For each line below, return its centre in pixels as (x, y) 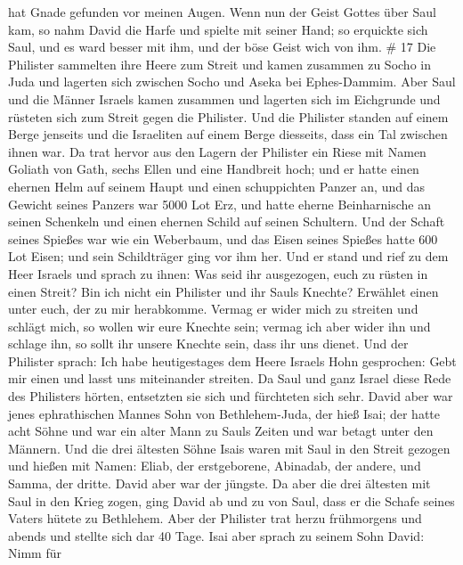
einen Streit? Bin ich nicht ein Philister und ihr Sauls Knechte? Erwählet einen (223, 291)
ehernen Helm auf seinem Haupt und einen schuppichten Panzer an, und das (216, 186)
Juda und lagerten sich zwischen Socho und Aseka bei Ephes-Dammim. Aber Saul (232, 82)
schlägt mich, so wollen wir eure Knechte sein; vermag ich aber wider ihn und (219, 326)
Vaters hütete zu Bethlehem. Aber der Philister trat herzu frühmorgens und (215, 518)
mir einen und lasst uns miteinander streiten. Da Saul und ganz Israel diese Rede (230, 378)
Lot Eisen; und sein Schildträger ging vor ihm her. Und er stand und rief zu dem (228, 256)
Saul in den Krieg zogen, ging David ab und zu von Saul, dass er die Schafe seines (231, 500)
